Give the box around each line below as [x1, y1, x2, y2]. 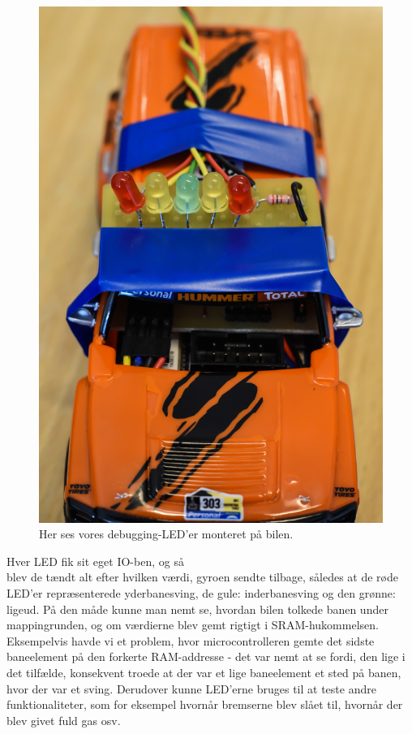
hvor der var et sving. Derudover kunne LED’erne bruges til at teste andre [6, 680, 376, 697]
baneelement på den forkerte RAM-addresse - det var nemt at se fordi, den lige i [6, 648, 406, 665]
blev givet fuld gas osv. [6, 711, 121, 728]
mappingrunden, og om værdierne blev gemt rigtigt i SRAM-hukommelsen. [6, 616, 379, 633]
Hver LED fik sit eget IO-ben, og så [6, 552, 184, 569]
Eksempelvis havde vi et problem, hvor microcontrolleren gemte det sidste [6, 632, 375, 649]
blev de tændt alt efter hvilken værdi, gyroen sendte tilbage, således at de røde [6, 568, 398, 585]
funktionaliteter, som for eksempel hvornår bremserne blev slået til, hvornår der [6, 696, 403, 713]
